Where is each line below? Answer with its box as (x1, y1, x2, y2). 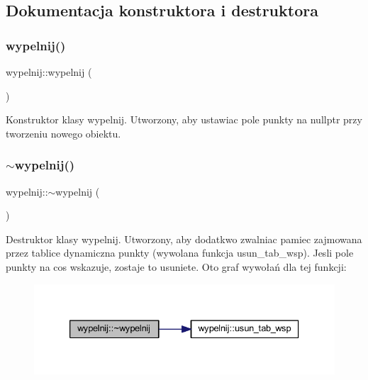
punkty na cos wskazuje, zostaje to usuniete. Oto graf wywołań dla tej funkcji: (6, 259, 347, 274)
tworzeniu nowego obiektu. (6, 125, 121, 140)
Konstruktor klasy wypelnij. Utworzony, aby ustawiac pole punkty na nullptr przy (6, 112, 362, 127)
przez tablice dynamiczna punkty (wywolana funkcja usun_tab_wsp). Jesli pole (6, 245, 354, 260)
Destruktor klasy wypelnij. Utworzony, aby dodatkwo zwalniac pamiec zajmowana (6, 231, 362, 246)
